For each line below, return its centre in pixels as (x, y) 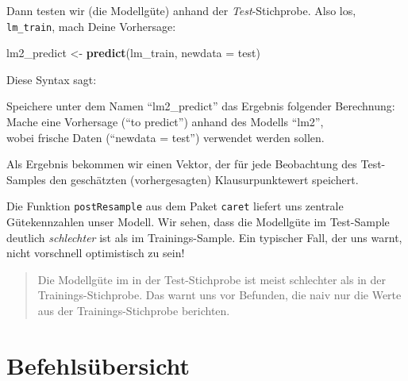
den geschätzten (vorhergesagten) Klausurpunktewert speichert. (204, 179)
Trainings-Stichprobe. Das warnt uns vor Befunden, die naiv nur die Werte (219, 295)
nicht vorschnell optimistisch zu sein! (96, 253)
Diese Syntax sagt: (52, 79)
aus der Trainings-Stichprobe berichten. (134, 311)
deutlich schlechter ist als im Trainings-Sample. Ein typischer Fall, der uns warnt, (204, 237)
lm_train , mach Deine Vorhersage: (91, 26)
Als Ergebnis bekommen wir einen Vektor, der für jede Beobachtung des (182, 164)
